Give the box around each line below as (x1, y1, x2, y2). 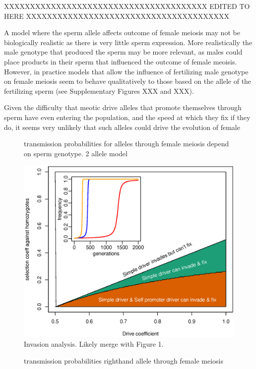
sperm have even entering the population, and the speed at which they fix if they (4, 112, 251, 122)
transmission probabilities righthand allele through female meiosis (24, 355, 223, 366)
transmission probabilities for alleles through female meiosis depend (24, 138, 229, 149)
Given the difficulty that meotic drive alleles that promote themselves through (4, 102, 242, 113)
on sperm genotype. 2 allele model (24, 148, 128, 158)
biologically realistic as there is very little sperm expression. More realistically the (4, 37, 253, 47)
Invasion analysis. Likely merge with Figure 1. (24, 339, 164, 349)
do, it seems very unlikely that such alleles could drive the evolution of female (4, 122, 240, 132)
